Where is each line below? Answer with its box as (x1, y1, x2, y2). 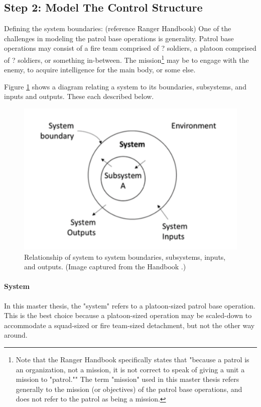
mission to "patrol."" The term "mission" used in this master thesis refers (16, 374, 239, 384)
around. (4, 330, 28, 340)
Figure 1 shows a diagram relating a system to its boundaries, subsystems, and (4, 81, 246, 91)
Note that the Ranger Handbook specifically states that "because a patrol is (16, 354, 249, 364)
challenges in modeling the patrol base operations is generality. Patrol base (4, 33, 234, 43)
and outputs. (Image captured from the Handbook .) (24, 261, 186, 272)
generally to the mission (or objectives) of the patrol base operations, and (16, 383, 242, 394)
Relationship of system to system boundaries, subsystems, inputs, (24, 251, 226, 262)
